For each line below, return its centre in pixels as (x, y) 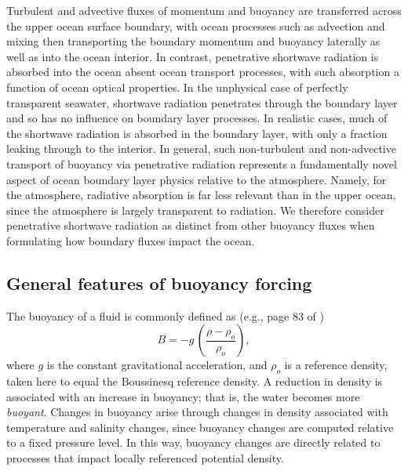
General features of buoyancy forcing (159, 283)
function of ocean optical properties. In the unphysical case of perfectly (177, 87)
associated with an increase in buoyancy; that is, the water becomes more (183, 396)
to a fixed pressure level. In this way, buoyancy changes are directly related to (193, 442)
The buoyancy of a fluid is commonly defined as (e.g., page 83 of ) (165, 315)
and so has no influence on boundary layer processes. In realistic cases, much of (197, 118)
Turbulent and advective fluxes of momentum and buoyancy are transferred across (204, 10)
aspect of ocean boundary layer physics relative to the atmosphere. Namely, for (197, 179)
